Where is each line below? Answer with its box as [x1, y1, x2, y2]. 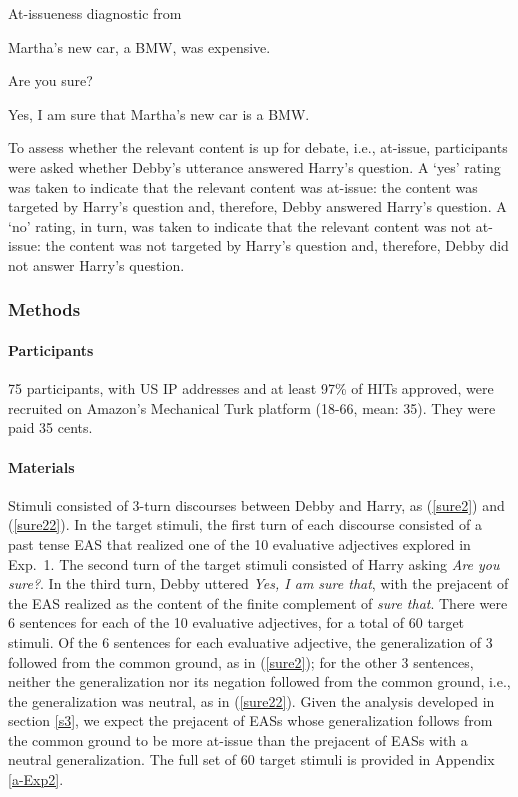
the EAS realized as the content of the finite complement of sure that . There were [8, 592, 508, 613]
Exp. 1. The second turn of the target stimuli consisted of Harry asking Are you [8, 553, 500, 574]
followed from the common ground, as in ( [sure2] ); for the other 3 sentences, [8, 651, 474, 672]
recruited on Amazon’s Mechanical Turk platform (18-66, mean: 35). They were [8, 397, 496, 418]
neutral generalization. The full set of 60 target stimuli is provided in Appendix [8, 749, 495, 770]
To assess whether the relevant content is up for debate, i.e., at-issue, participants [8, 137, 508, 158]
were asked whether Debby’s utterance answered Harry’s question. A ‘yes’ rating [8, 156, 501, 177]
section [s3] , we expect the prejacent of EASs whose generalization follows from [8, 710, 493, 731]
